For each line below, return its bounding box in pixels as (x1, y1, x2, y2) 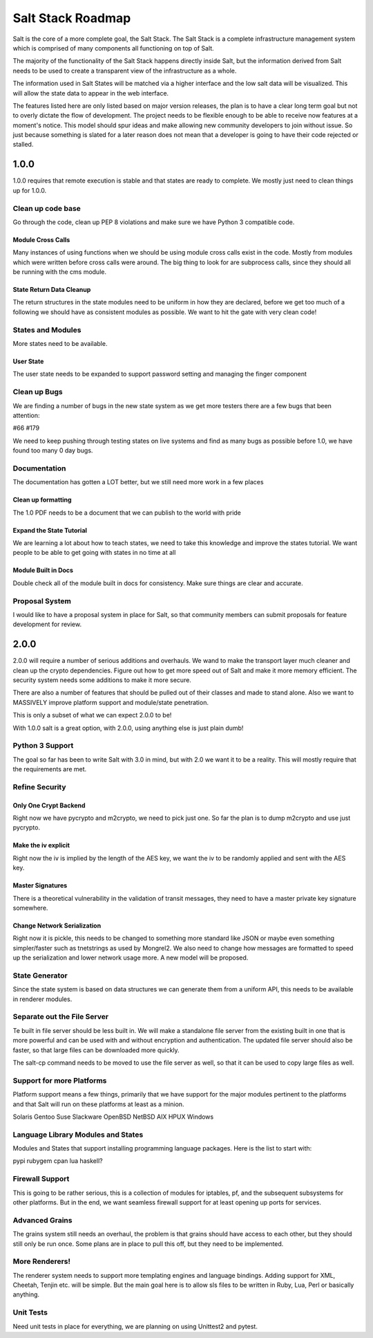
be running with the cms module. (12, 268, 107, 276)
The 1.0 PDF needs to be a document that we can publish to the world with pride (12, 508, 242, 517)
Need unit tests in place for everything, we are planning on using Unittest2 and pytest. (12, 1322, 258, 1330)
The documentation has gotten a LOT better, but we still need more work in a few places (12, 478, 264, 486)
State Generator (12, 971, 68, 980)
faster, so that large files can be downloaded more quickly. (12, 1045, 180, 1054)
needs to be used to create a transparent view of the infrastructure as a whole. (12, 66, 237, 75)
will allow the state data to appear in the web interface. (12, 89, 169, 97)
